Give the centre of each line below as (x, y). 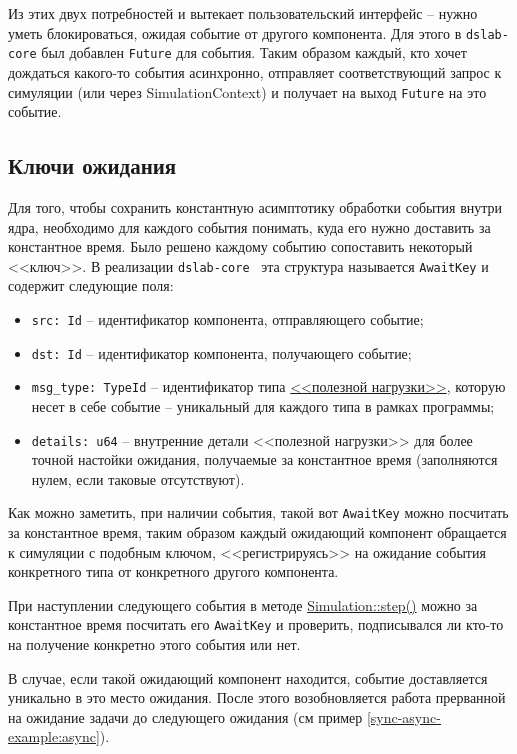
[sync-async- (403, 716)
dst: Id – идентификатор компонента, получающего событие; (221, 352)
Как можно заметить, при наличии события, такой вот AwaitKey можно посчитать (258, 512)
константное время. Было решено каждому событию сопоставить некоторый (240, 246)
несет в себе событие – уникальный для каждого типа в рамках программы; (263, 405)
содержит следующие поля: (91, 285)
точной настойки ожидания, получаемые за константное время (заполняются (264, 459)
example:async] (54, 736)
